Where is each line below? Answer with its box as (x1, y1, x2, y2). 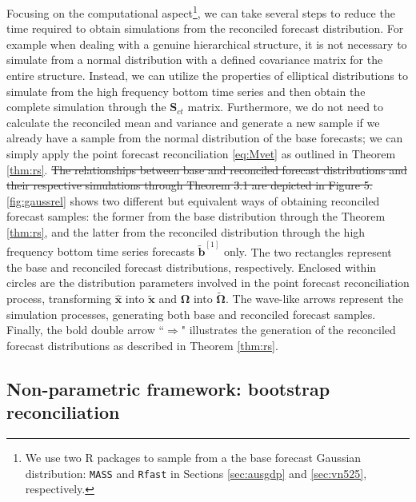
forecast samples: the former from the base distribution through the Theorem (6, 208, 386, 225)
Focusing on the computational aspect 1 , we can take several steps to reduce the (6, 2, 395, 21)
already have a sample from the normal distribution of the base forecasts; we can (6, 129, 403, 146)
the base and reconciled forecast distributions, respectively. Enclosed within (6, 258, 377, 275)
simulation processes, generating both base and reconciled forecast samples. (6, 305, 376, 322)
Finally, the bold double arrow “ (6, 321, 165, 338)
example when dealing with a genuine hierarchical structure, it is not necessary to (6, 35, 407, 52)
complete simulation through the (6, 98, 166, 115)
